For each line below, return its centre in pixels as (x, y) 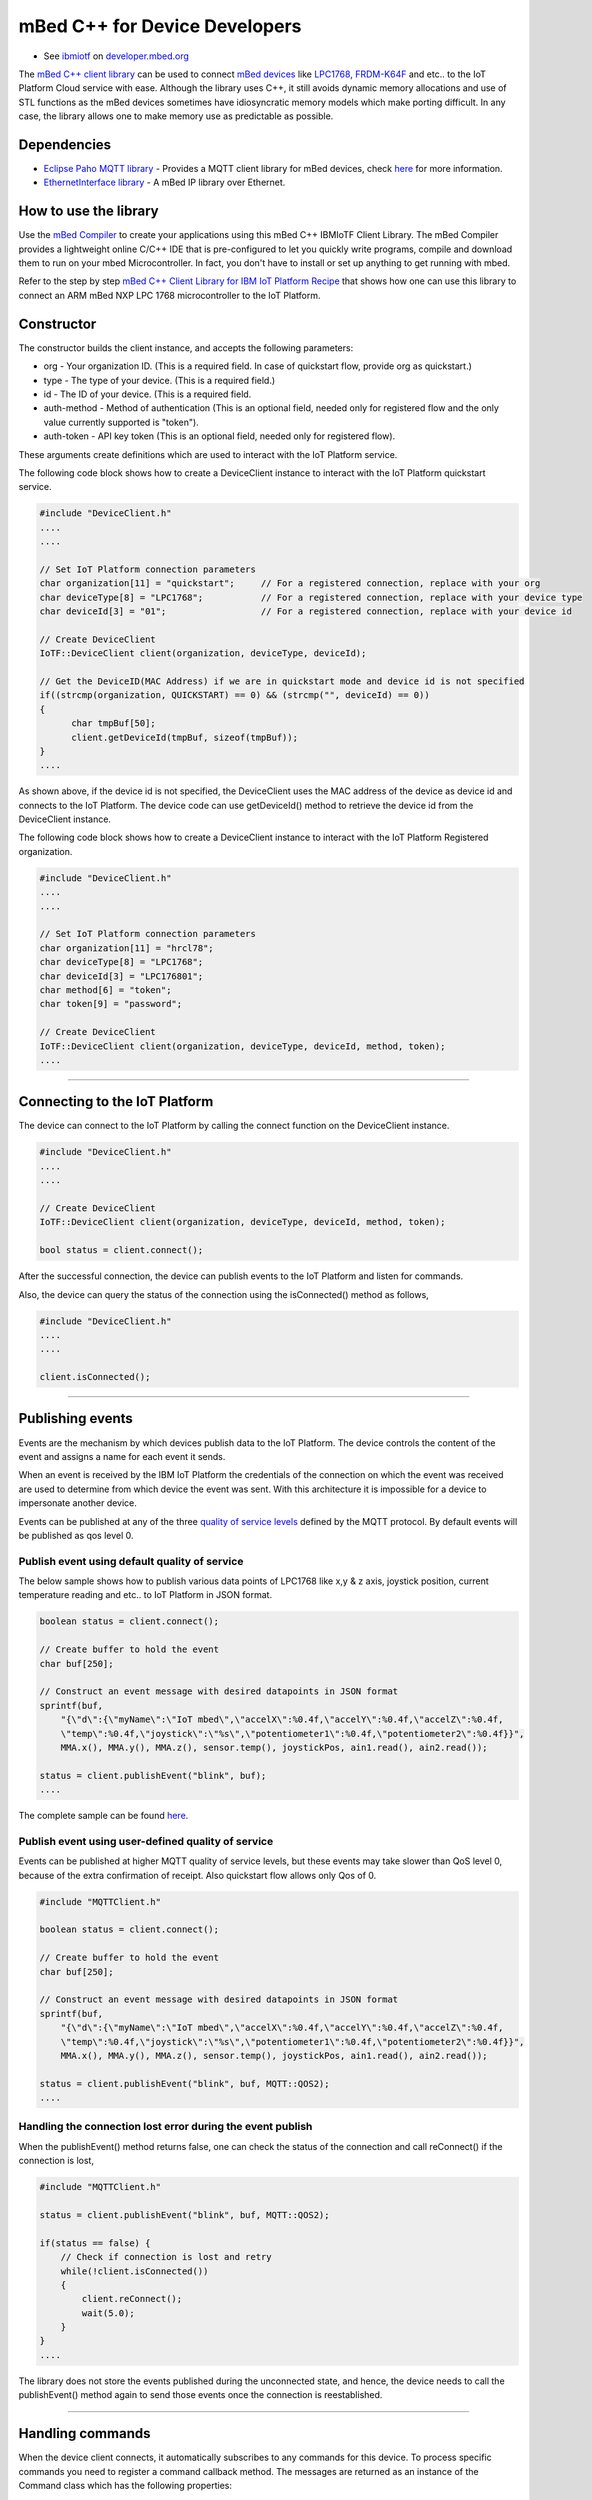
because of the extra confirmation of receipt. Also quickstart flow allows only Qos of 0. (197, 1875)
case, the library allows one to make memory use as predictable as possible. (176, 116)
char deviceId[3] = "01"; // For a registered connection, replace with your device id (305, 611)
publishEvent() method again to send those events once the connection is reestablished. (200, 2395)
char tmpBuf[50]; (114, 723)
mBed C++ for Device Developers (160, 26)
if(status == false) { (95, 2243)
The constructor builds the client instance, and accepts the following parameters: (186, 347)
